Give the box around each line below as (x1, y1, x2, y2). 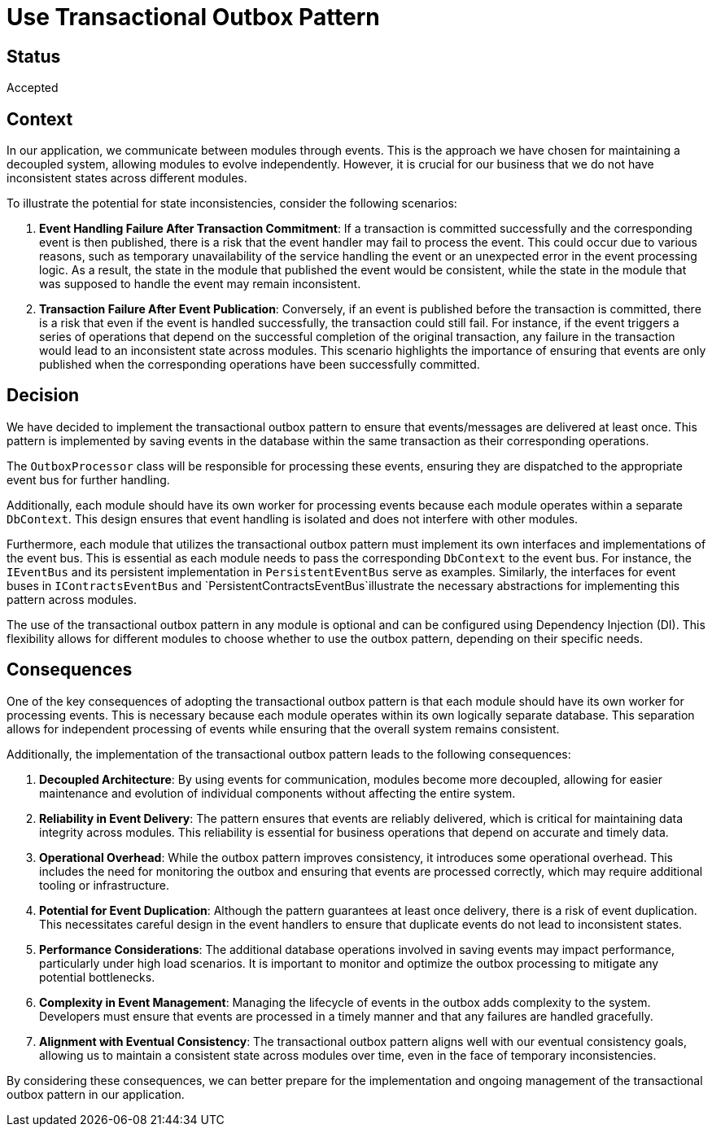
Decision (7, 385, 80, 406)
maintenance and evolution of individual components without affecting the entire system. (39, 785, 516, 800)
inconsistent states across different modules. (7, 171, 247, 186)
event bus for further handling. (7, 472, 170, 487)
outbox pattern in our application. (7, 1087, 185, 1101)
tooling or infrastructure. (39, 877, 169, 892)
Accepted (7, 81, 59, 95)
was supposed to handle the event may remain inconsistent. (39, 277, 361, 291)
